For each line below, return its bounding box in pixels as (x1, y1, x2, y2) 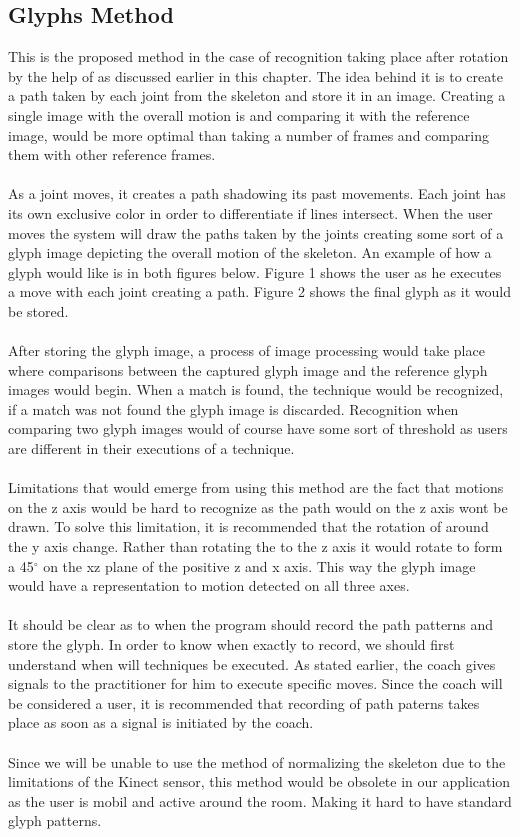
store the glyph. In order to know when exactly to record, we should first (8, 634, 455, 655)
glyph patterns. (8, 810, 102, 831)
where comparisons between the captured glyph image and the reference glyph (8, 359, 488, 380)
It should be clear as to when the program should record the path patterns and (8, 614, 494, 635)
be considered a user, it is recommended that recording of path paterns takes (8, 692, 480, 713)
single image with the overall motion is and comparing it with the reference (8, 104, 470, 125)
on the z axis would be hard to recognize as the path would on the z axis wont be (8, 496, 508, 517)
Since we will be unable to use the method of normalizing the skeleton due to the (8, 751, 506, 772)
